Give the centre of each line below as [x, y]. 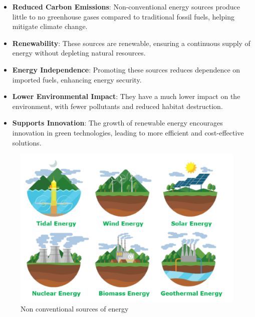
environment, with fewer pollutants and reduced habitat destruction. [117, 106]
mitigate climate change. [50, 26]
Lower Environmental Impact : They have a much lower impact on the [126, 96]
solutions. [27, 142]
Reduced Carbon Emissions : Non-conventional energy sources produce [126, 6]
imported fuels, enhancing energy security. [77, 79]
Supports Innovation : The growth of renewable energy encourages [117, 123]
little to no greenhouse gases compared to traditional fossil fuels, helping [123, 16]
